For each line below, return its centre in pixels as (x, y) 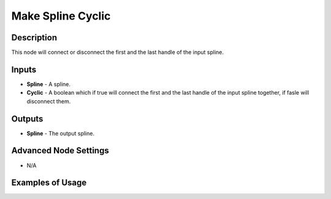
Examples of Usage (49, 183)
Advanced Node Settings (60, 150)
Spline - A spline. (48, 84)
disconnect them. (49, 101)
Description (34, 38)
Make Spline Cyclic (61, 16)
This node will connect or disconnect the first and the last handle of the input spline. (117, 52)
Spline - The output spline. (61, 133)
